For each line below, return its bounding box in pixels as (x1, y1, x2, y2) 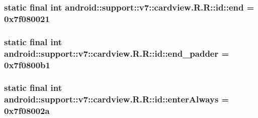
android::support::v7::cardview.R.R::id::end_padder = (4, 47, 229, 59)
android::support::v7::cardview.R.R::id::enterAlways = (4, 93, 229, 105)
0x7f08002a (4, 104, 50, 117)
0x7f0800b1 (4, 58, 50, 71)
